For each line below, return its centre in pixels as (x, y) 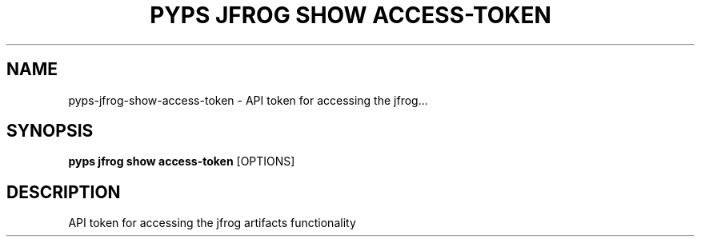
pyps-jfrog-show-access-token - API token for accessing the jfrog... (248, 100)
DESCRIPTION (64, 192)
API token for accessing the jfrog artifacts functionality (212, 223)
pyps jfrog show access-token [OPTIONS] (182, 161)
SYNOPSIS (50, 131)
